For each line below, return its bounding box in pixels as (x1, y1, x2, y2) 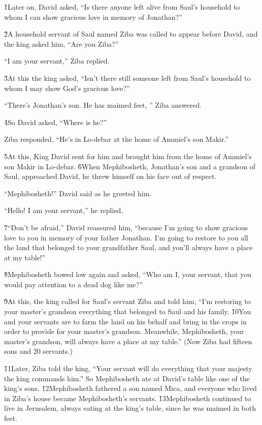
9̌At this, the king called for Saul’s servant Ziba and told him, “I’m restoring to (4, 296, 251, 307)
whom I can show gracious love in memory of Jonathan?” (4, 11, 182, 22)
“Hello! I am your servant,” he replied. (4, 205, 123, 216)
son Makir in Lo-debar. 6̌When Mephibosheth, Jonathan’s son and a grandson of (4, 161, 255, 171)
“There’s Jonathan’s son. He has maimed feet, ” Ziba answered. (4, 100, 202, 110)
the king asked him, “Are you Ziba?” (4, 38, 119, 49)
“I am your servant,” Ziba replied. (4, 55, 110, 66)
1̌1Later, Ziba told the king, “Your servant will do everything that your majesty (4, 363, 252, 374)
